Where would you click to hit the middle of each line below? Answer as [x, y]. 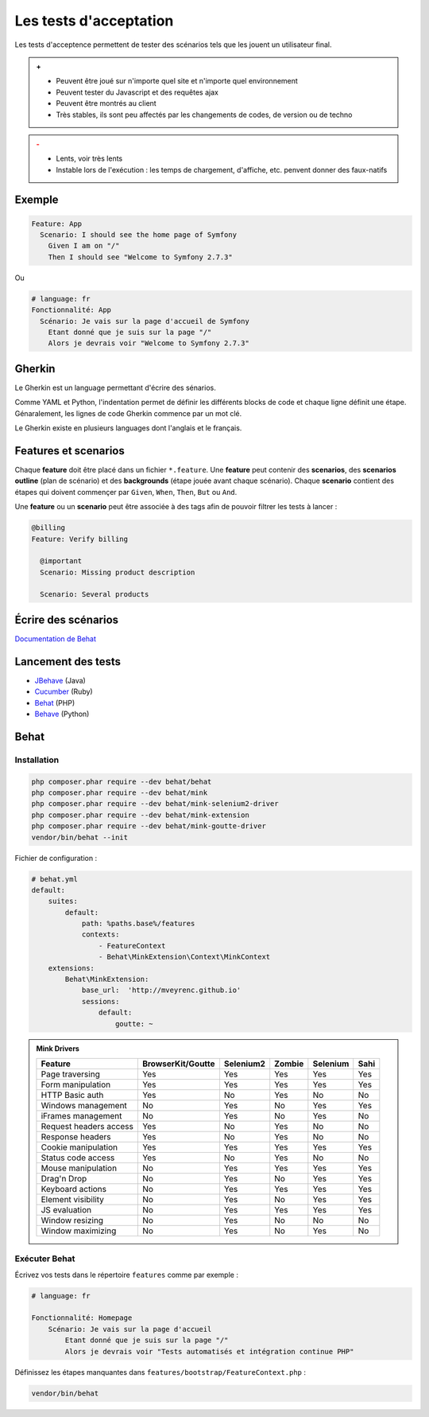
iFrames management [81, 1115]
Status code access [78, 1158]
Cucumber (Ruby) [64, 691]
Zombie [289, 1064]
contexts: [100, 934]
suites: [63, 901]
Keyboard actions [74, 1189]
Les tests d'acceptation [94, 21]
